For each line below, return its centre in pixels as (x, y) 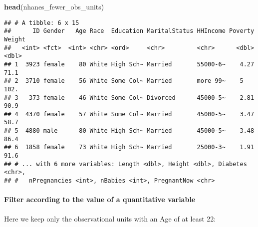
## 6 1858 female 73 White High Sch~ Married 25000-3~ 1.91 (129, 147)
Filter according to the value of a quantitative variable (100, 199)
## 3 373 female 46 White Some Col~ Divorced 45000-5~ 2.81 (129, 98)
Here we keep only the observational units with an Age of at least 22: (110, 218)
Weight (15, 39)
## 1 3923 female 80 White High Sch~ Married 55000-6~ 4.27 (129, 64)
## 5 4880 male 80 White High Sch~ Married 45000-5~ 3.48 (129, 131)
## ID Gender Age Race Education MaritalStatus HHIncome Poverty (129, 31)
